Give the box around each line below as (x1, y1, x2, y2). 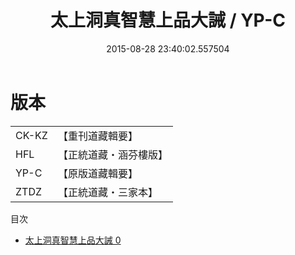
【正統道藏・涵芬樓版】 (57, 147, 168, 161)
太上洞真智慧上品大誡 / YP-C (50, 9, 286, 32)
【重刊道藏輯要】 (57, 129, 138, 143)
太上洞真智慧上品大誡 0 (24, 234, 122, 246)
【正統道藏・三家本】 (57, 185, 158, 199)
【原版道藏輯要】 (57, 166, 138, 180)
